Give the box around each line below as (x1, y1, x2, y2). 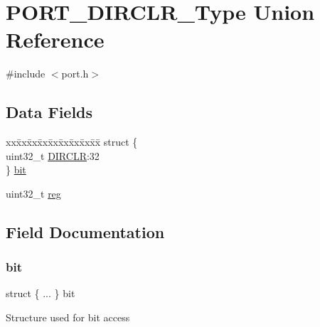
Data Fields (6, 101, 93, 123)
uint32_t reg (6, 186, 61, 200)
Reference (6, 25, 105, 54)
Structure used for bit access (6, 310, 130, 325)
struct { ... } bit (6, 286, 75, 301)
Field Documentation (6, 220, 165, 242)
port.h (61, 66, 89, 81)
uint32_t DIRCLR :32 (6, 148, 100, 163)
